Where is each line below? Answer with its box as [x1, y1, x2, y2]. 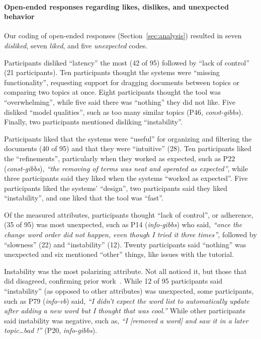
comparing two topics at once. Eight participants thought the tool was [4, 87, 221, 97]
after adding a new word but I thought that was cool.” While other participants [4, 305, 245, 316]
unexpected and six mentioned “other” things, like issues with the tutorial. [4, 249, 234, 259]
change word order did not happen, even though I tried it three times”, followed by [4, 229, 257, 240]
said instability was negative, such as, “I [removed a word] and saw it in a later [4, 315, 248, 325]
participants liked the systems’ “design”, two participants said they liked [4, 182, 227, 193]
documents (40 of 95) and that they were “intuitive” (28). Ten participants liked [4, 143, 251, 154]
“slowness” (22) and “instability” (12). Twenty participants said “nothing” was [4, 239, 246, 249]
